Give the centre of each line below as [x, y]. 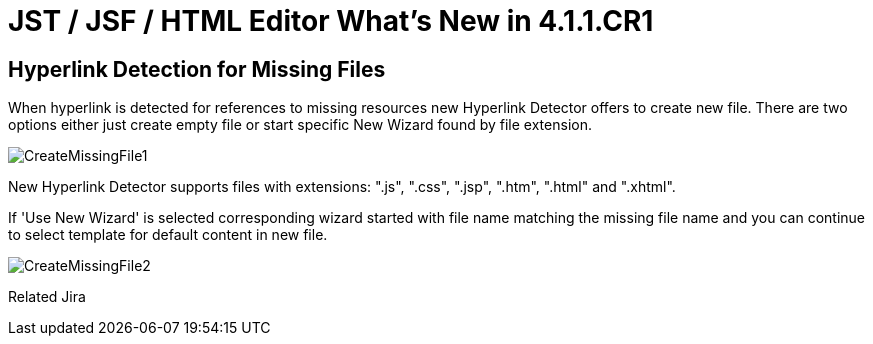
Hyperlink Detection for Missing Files [197, 69]
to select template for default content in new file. [168, 235]
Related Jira [47, 297]
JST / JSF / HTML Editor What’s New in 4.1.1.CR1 [331, 21]
